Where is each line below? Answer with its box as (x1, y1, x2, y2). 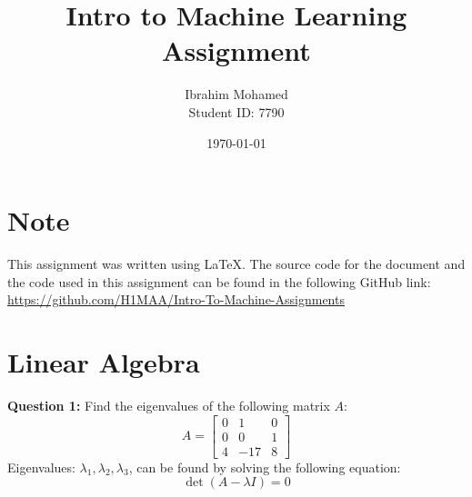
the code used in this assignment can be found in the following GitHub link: (7, 272, 431, 291)
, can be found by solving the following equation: (128, 457, 401, 476)
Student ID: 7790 (188, 102, 285, 121)
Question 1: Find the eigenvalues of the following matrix (7, 395, 330, 414)
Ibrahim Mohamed (185, 84, 288, 104)
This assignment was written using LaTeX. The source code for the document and (7, 254, 466, 273)
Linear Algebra (7, 343, 200, 380)
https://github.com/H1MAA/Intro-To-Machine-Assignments (7, 290, 345, 309)
